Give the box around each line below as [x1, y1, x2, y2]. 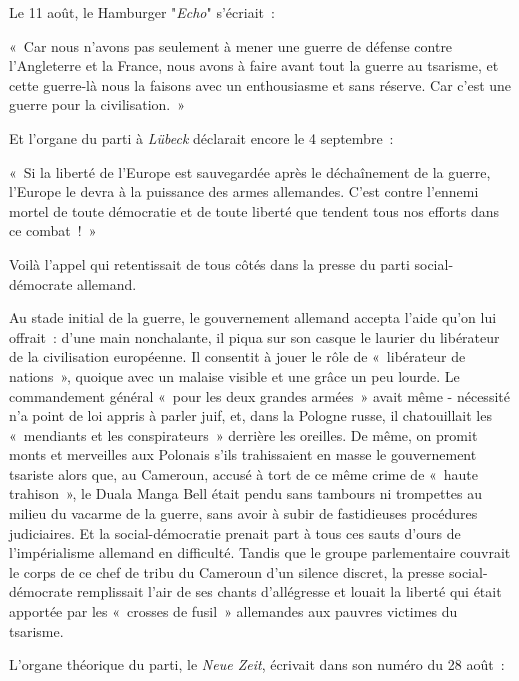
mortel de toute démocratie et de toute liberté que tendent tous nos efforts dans [9, 200, 500, 221]
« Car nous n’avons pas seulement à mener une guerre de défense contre [9, 35, 453, 56]
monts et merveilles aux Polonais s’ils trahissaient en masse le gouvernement [9, 444, 477, 465]
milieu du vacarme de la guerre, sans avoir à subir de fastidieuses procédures [9, 503, 478, 524]
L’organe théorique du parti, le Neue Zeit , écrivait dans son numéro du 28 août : [9, 654, 505, 675]
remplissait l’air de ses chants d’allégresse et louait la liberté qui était [77, 581, 502, 602]
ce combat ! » [9, 220, 97, 241]
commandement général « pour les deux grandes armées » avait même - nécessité [9, 385, 510, 406]
